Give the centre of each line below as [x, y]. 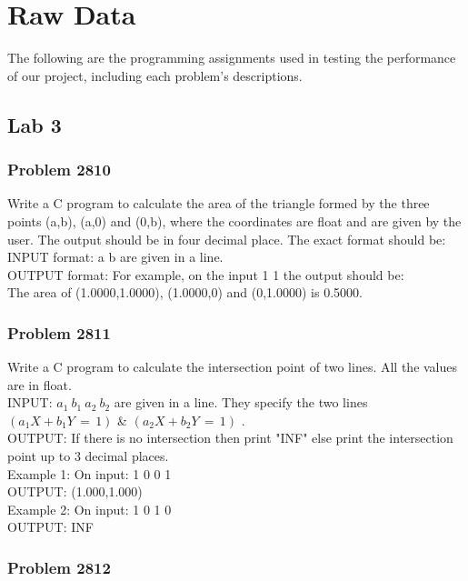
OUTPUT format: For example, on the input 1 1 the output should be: [206, 274]
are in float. [40, 384]
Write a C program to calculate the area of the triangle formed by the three [219, 203]
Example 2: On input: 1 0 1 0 [90, 509]
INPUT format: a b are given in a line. [115, 257]
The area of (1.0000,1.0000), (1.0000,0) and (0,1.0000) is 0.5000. [185, 292]
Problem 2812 [59, 567]
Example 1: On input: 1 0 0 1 [90, 473]
